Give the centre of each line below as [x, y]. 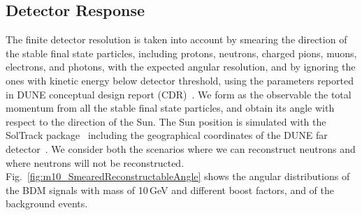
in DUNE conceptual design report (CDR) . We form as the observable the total [179, 94]
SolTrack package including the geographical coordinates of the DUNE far [167, 135]
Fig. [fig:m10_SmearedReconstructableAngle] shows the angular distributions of [178, 176]
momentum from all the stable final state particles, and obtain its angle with [170, 108]
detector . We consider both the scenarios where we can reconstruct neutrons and [181, 148]
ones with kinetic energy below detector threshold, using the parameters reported [180, 80]
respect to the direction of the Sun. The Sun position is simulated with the [166, 121]
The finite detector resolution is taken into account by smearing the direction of [176, 39]
